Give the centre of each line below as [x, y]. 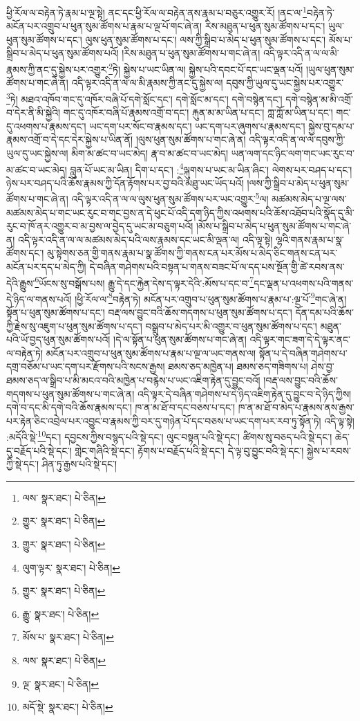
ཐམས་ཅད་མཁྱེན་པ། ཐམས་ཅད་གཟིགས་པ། [238, 366]
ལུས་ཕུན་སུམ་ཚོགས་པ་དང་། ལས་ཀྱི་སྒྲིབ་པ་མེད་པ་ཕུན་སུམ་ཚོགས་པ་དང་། [206, 39]
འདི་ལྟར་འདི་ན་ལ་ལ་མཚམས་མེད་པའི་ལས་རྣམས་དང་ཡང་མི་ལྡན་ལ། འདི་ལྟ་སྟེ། [145, 239]
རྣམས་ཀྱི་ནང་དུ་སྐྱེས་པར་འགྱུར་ [58, 69]
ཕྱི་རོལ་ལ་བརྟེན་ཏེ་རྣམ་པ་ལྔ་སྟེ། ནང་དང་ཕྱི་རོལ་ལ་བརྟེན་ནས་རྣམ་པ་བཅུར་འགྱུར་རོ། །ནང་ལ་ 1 [157, 11]
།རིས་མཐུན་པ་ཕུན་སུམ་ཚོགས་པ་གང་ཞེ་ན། [191, 53]
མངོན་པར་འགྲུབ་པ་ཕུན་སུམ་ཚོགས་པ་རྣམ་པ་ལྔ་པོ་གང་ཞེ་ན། [104, 26]
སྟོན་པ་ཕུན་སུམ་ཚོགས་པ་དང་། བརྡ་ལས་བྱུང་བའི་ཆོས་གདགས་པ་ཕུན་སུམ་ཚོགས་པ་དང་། [149, 312]
